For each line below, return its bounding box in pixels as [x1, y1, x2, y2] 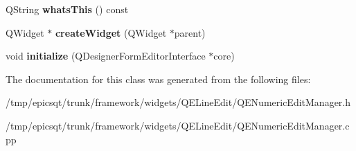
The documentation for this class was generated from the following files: [6, 71, 311, 86]
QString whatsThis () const [6, 2, 129, 16]
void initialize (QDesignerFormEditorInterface [6, 48, 206, 63]
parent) [174, 25, 206, 39]
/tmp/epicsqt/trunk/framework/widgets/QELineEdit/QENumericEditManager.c [6, 118, 350, 132]
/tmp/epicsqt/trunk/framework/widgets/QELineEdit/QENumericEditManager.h [6, 95, 351, 109]
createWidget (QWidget [55, 25, 167, 39]
